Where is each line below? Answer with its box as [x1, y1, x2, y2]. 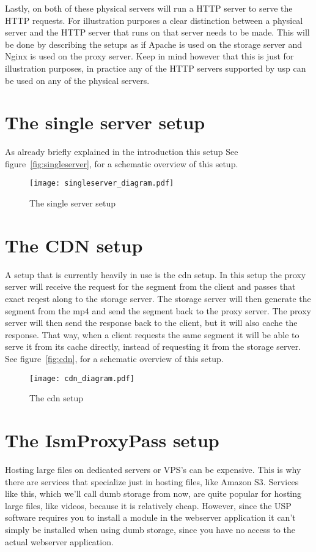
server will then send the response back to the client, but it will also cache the [5, 316, 298, 329]
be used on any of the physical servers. [5, 74, 150, 86]
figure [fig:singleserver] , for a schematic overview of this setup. [5, 157, 238, 170]
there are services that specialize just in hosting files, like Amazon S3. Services [5, 475, 299, 488]
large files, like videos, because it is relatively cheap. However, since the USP [5, 499, 292, 512]
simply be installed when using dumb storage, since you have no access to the [5, 523, 295, 535]
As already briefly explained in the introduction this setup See [5, 145, 238, 158]
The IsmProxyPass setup [5, 428, 219, 453]
